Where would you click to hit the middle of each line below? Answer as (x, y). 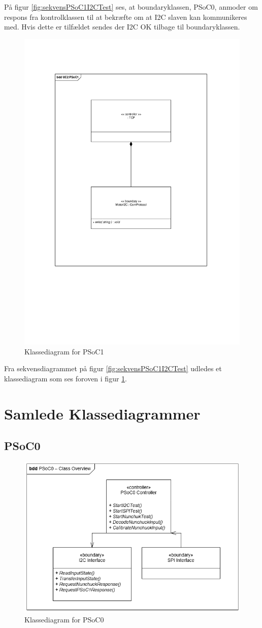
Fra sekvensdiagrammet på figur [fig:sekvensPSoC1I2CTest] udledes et (113, 368)
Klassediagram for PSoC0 (64, 620)
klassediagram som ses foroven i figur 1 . (65, 379)
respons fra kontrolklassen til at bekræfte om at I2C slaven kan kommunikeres (126, 17)
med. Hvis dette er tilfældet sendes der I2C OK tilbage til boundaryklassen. (122, 27)
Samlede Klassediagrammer (102, 413)
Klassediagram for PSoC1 (64, 351)
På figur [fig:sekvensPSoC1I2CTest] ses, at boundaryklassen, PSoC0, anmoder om (131, 7)
